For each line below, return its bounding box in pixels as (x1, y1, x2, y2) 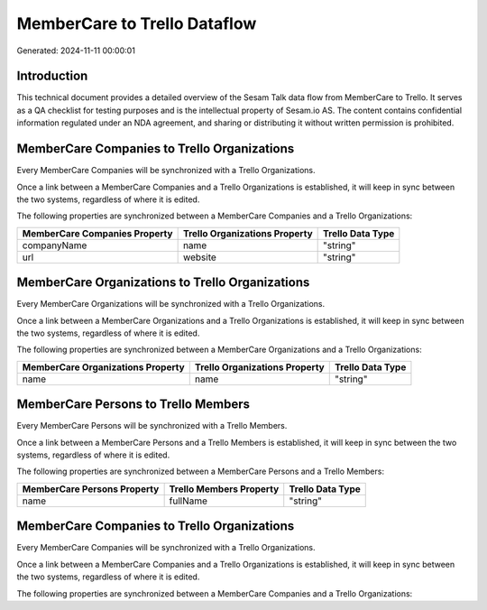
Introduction (16, 69, 88, 84)
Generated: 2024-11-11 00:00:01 (16, 45, 135, 56)
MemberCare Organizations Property (22, 361, 185, 374)
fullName (169, 494, 207, 507)
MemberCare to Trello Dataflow (16, 14, 257, 33)
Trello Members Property (169, 483, 280, 495)
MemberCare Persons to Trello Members (16, 397, 250, 412)
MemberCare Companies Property (22, 226, 173, 239)
